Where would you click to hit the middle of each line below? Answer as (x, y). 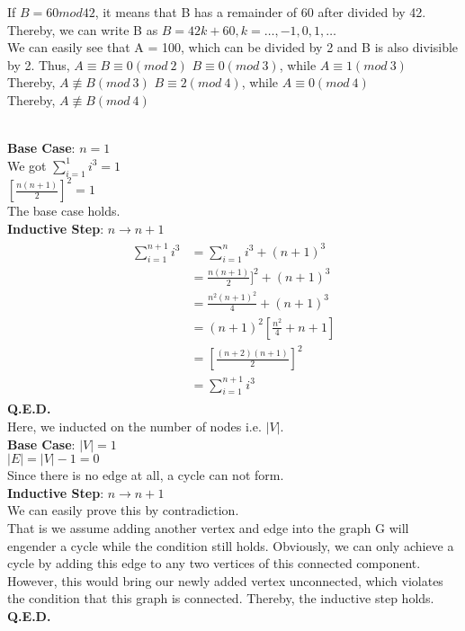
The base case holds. (64, 211)
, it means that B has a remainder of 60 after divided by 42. (260, 12)
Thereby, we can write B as (83, 29)
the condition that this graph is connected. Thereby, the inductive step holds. (221, 598)
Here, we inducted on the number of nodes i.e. (134, 426)
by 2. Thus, (39, 64)
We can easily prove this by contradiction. (123, 510)
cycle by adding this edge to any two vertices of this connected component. (214, 563)
